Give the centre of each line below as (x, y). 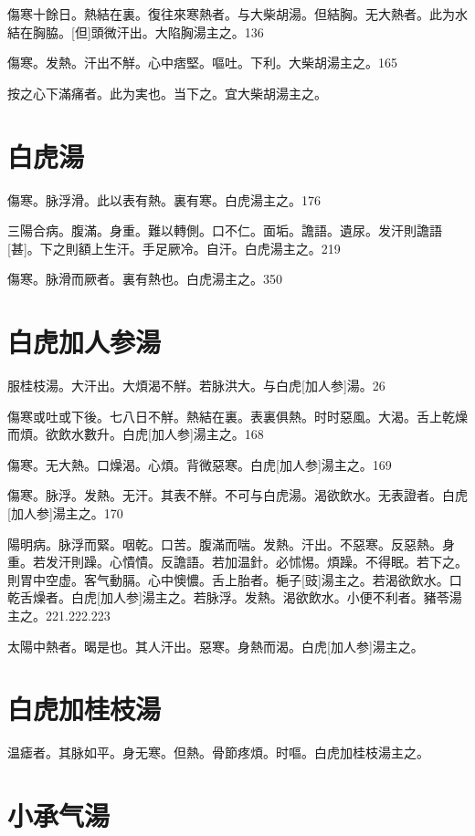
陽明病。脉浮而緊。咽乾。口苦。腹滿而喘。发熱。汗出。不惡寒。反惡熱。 (225, 543)
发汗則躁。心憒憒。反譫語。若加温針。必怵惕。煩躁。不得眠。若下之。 (256, 562)
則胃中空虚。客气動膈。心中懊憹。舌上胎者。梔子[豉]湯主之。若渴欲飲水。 (228, 579)
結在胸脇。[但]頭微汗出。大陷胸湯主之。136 (136, 31)
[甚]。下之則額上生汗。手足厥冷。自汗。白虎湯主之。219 (174, 248)
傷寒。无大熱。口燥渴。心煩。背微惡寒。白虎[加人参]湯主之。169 (200, 464)
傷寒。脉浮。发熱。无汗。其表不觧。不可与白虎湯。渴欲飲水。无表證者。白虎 (237, 495)
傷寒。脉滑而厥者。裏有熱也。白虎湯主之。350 (145, 279)
